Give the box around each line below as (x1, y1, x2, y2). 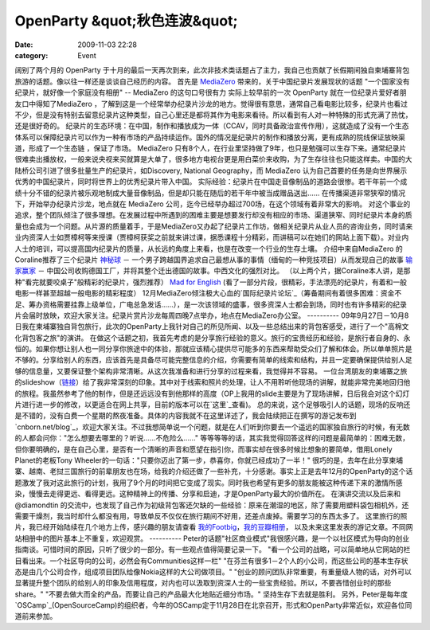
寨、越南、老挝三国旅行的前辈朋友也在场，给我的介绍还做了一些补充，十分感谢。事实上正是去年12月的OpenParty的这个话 (14, 467, 413, 476)
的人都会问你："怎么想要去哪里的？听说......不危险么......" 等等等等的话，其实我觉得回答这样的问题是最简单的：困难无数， (14, 433, 410, 443)
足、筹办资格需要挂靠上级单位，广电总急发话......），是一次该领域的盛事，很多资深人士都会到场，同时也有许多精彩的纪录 (14, 299, 408, 309)
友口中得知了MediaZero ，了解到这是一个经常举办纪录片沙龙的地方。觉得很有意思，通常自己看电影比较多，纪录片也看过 (14, 99, 408, 108)
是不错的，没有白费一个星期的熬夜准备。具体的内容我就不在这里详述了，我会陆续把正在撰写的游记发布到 (14, 411, 357, 421)
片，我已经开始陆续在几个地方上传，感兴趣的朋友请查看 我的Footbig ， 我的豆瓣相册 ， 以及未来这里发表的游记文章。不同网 (14, 522, 413, 532)
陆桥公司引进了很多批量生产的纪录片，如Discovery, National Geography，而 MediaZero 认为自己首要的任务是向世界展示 (14, 166, 408, 175)
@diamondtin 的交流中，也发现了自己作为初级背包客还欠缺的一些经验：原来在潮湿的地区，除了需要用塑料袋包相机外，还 (14, 500, 409, 510)
